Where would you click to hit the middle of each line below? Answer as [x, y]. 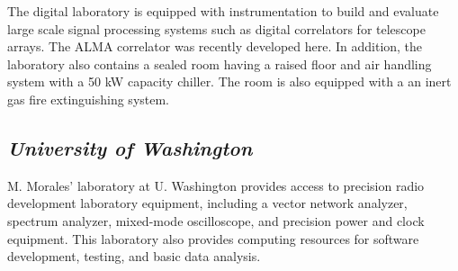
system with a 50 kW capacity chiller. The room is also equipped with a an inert [229, 81]
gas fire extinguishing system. [89, 99]
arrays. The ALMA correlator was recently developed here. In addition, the [215, 46]
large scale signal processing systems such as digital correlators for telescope [216, 28]
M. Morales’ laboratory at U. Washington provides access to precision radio [216, 185]
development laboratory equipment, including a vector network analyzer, [207, 203]
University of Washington [130, 147]
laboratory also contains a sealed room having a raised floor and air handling [220, 63]
